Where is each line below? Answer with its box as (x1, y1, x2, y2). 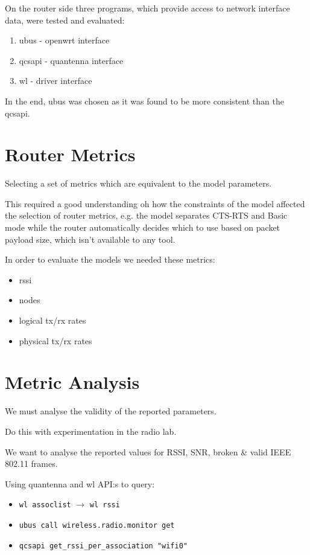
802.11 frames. (5, 457, 58, 470)
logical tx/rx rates (19, 314, 86, 327)
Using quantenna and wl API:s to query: (5, 477, 155, 490)
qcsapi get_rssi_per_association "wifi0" (19, 541, 188, 550)
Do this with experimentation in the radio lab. (5, 425, 177, 437)
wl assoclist (19, 501, 71, 510)
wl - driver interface (19, 74, 92, 87)
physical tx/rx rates (19, 334, 92, 347)
